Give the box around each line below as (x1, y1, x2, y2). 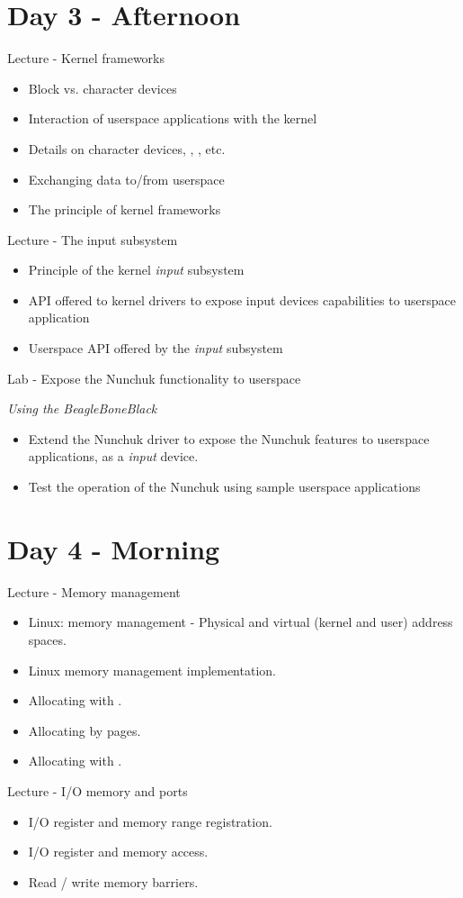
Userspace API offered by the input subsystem (28, 339, 283, 358)
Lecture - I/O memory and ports (7, 781, 188, 800)
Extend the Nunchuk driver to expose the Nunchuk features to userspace (28, 429, 430, 448)
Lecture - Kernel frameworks (7, 49, 165, 68)
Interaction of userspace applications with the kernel (28, 109, 317, 128)
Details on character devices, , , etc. (28, 139, 226, 158)
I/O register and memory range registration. (28, 812, 272, 830)
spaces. (28, 630, 67, 649)
